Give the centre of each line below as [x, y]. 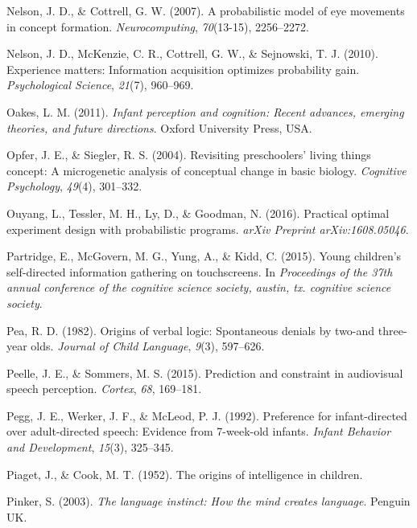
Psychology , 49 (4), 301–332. [74, 186]
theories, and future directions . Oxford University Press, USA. [159, 127]
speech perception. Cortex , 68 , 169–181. [104, 389]
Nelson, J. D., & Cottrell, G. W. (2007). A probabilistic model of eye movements [206, 10]
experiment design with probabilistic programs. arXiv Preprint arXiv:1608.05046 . [208, 229]
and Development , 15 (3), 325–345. [90, 447]
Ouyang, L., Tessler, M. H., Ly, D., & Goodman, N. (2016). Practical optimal [198, 213]
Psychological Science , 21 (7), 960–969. [100, 85]
